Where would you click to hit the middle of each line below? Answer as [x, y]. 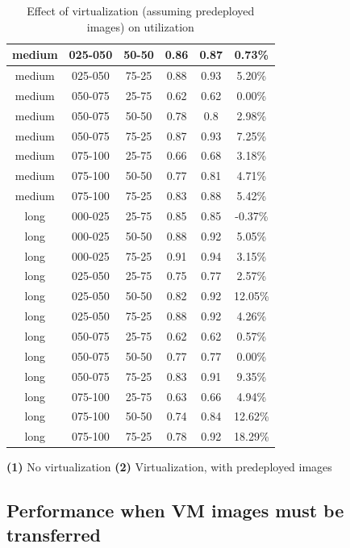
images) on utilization [140, 26]
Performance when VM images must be [175, 510]
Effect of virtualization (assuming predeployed [141, 10]
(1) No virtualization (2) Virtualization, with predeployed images [169, 467]
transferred [54, 534]
